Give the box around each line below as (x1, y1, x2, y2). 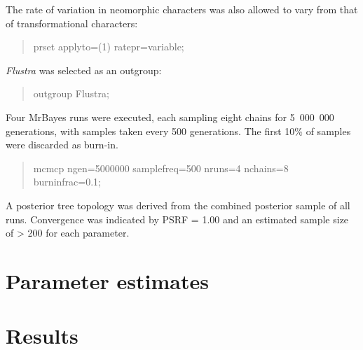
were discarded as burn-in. (6, 137, 118, 152)
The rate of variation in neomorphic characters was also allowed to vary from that (6, 2, 358, 16)
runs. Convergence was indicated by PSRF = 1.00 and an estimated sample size (6, 211, 349, 226)
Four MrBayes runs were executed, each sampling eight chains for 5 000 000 (6, 109, 334, 124)
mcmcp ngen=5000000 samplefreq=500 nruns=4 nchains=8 (33, 160, 289, 175)
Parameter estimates (6, 266, 209, 295)
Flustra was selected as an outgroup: (6, 62, 162, 77)
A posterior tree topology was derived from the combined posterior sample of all (6, 197, 350, 212)
